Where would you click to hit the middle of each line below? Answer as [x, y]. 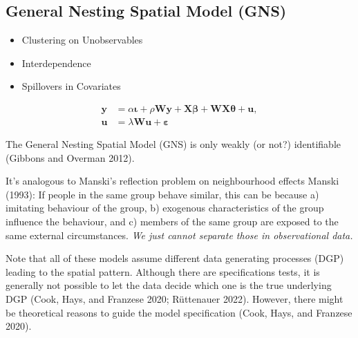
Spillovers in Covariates [71, 86]
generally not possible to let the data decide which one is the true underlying [169, 285]
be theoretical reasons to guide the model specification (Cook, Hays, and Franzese [179, 312]
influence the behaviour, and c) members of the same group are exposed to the [172, 222]
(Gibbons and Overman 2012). [70, 157]
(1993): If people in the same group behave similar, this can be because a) [162, 194]
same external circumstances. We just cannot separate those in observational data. [179, 235]
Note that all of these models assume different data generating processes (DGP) [175, 258]
